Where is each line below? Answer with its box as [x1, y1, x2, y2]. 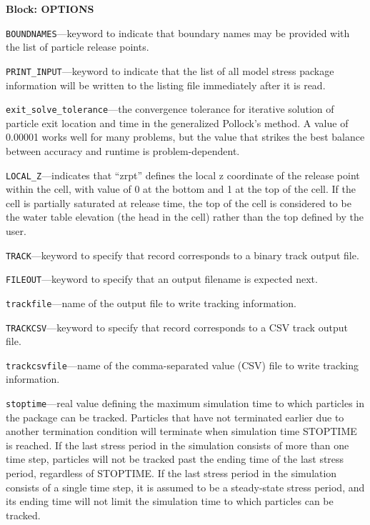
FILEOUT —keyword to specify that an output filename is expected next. [6, 271, 318, 286]
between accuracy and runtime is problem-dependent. [6, 143, 240, 158]
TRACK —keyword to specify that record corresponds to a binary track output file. [6, 247, 359, 262]
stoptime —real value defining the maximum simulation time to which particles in [6, 396, 365, 411]
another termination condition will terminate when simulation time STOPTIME [6, 424, 357, 439]
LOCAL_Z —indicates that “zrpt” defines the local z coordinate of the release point [6, 167, 360, 182]
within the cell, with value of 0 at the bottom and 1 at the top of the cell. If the [6, 181, 356, 196]
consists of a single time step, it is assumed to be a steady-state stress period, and [6, 479, 365, 494]
